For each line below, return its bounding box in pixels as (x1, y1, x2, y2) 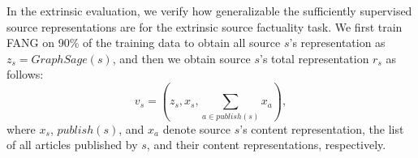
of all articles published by (6, 136, 138, 153)
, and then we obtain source (112, 49, 251, 66)
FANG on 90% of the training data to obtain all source (6, 34, 281, 51)
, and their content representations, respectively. (146, 136, 386, 153)
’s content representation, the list (239, 120, 404, 137)
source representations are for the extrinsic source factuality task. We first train (6, 18, 403, 35)
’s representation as (289, 34, 386, 51)
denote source (162, 120, 231, 137)
